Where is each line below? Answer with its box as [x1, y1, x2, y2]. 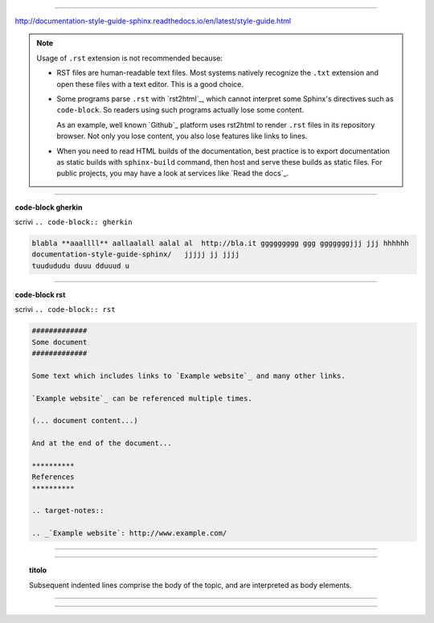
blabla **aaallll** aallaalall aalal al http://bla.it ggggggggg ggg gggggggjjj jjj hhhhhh [31, 239, 409, 248]
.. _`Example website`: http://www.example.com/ [31, 529, 227, 538]
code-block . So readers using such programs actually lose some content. [56, 105, 305, 115]
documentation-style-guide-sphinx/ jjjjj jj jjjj [31, 250, 240, 259]
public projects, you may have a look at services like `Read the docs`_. [56, 169, 289, 178]
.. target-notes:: [31, 506, 104, 515]
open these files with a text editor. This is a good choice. [56, 79, 244, 88]
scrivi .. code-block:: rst [14, 305, 116, 314]
